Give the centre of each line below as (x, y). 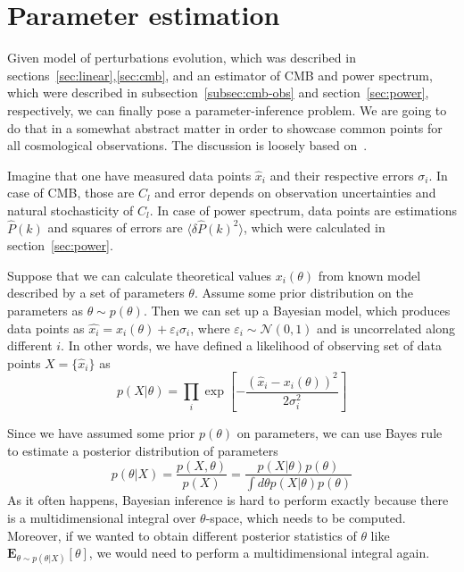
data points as (46, 328)
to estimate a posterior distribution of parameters (143, 450)
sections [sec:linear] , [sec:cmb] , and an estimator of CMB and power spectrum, (220, 75)
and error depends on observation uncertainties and (295, 193)
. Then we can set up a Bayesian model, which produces (297, 311)
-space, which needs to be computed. (306, 517)
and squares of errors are (115, 227)
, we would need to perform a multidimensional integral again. (259, 553)
